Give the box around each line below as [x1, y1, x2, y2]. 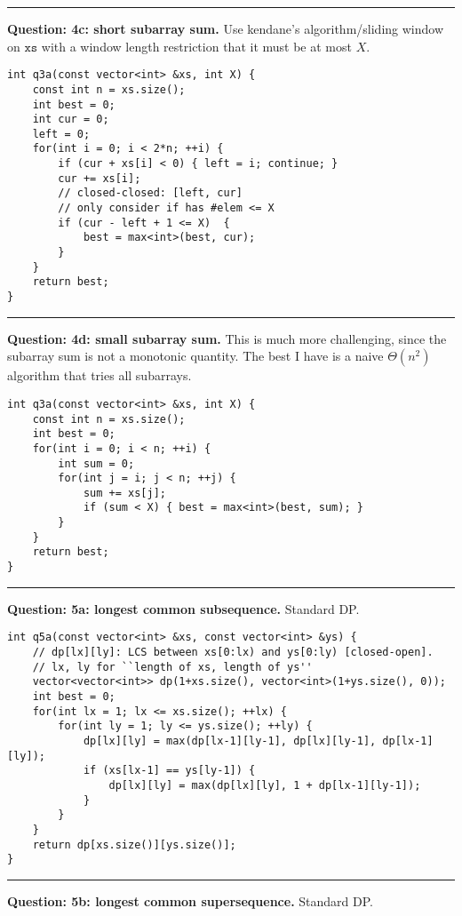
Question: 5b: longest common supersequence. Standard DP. [7, 891, 373, 910]
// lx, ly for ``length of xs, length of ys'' [32, 660, 313, 673]
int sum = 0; [58, 457, 135, 470]
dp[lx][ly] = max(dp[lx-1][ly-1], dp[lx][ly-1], [83, 734, 377, 747]
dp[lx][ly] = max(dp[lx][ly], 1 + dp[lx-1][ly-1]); [108, 778, 421, 792]
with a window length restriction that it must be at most [41, 36, 352, 55]
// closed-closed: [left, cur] [58, 187, 243, 200]
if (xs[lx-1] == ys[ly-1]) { [83, 764, 256, 777]
